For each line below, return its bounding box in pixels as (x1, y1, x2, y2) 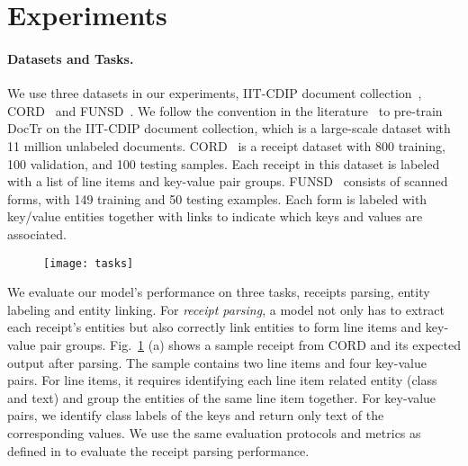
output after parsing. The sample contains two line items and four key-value (7, 353, 427, 372)
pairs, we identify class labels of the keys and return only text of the (7, 406, 384, 425)
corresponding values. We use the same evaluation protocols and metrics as (7, 423, 421, 442)
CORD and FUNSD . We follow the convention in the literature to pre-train (7, 101, 443, 120)
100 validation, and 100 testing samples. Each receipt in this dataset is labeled (7, 154, 440, 173)
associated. (7, 224, 67, 243)
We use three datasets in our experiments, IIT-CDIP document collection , (7, 84, 422, 103)
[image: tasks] (43, 256, 134, 270)
